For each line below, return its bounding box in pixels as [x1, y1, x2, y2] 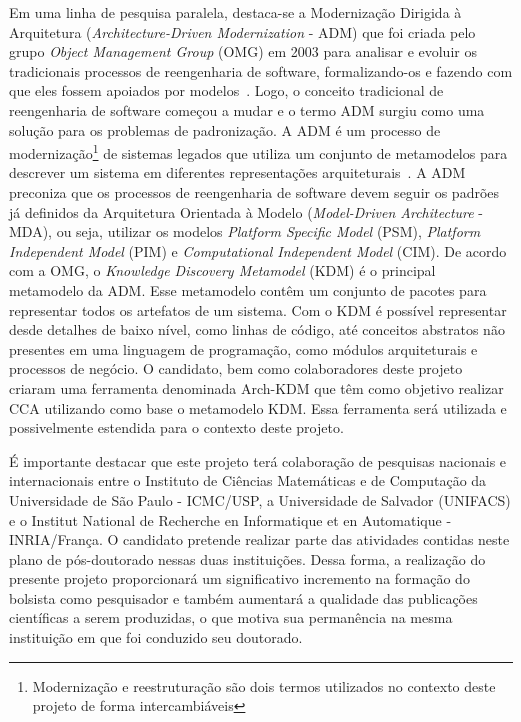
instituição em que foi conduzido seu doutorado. [9, 627, 303, 648]
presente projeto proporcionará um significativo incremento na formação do [9, 568, 470, 589]
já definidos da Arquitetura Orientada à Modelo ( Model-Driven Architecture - [9, 201, 484, 222]
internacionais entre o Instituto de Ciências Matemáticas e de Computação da [9, 470, 487, 491]
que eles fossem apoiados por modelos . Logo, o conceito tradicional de [9, 80, 444, 101]
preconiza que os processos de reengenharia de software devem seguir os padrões [9, 182, 500, 202]
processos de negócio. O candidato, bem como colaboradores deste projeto [9, 358, 463, 379]
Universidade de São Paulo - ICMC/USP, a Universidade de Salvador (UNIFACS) [9, 489, 511, 510]
